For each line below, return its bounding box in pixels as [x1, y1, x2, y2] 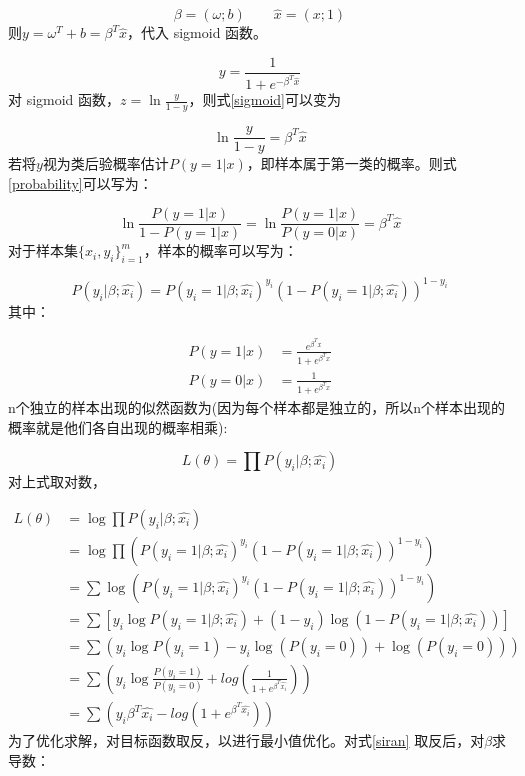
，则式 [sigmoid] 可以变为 [188, 89, 341, 110]
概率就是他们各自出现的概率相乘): [8, 416, 228, 437]
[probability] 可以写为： [8, 172, 153, 193]
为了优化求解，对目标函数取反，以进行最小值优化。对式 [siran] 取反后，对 [8, 730, 485, 751]
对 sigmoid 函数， [8, 89, 121, 110]
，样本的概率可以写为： [143, 240, 298, 261]
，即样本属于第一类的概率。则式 [246, 153, 457, 174]
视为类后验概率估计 [42, 153, 169, 174]
